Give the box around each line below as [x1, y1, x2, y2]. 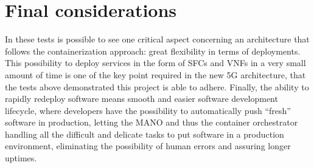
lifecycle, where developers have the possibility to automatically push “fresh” [5, 104, 291, 116]
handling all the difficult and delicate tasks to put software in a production [5, 127, 284, 140]
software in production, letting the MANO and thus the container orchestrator [5, 116, 298, 129]
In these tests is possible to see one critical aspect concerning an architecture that [5, 33, 310, 45]
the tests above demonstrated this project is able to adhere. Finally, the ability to [5, 80, 309, 93]
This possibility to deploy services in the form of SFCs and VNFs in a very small [5, 56, 306, 69]
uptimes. [5, 152, 37, 164]
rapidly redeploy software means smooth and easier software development [5, 92, 278, 105]
